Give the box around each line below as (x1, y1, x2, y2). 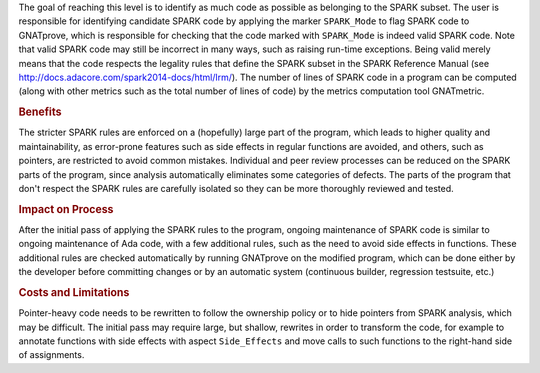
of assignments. (18, 349, 85, 361)
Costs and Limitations (18, 285, 130, 299)
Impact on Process (18, 202, 114, 216)
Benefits (18, 105, 62, 119)
